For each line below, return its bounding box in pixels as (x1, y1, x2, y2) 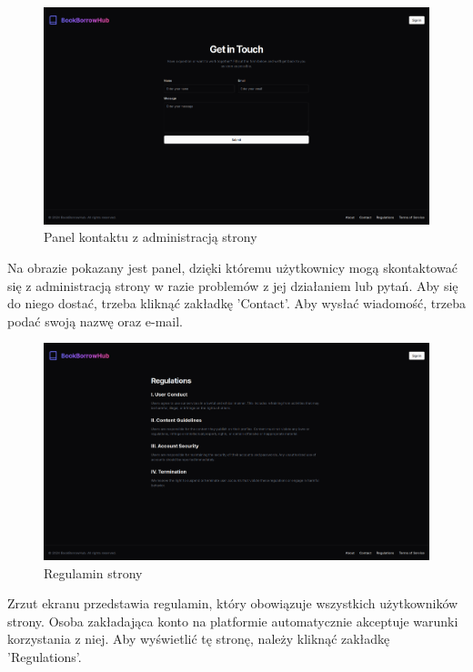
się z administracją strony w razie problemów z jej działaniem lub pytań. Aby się (7, 276, 458, 295)
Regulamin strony (44, 563, 143, 582)
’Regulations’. (7, 647, 82, 666)
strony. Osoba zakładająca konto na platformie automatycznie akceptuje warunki (7, 611, 458, 630)
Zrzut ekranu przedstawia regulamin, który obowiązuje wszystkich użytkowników (7, 594, 458, 613)
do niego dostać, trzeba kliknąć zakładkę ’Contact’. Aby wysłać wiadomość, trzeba (7, 294, 466, 313)
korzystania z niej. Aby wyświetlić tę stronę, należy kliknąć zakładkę (7, 629, 390, 648)
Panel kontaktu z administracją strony (44, 227, 257, 246)
